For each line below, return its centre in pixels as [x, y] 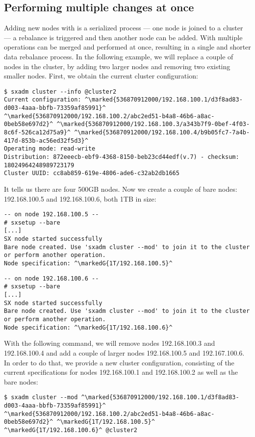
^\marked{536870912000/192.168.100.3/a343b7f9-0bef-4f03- [153, 124]
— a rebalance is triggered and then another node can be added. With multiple [123, 37]
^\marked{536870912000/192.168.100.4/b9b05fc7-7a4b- [162, 133]
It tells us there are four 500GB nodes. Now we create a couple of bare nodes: [121, 189]
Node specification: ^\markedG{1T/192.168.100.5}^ [88, 264]
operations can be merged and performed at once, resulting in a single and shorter [127, 47]
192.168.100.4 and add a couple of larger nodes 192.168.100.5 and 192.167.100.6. [124, 352]
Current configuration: [43, 100]
